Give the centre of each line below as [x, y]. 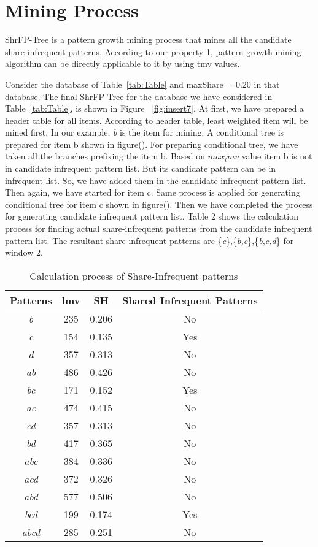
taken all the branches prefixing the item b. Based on [105, 156]
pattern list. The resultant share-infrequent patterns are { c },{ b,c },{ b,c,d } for [149, 240]
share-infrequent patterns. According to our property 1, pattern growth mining [153, 51]
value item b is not [277, 156]
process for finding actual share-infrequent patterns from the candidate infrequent [159, 228]
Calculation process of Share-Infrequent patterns [134, 275]
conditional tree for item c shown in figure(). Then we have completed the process [159, 204]
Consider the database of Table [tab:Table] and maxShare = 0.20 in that [142, 84]
